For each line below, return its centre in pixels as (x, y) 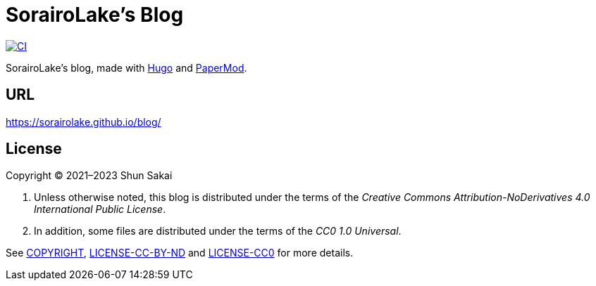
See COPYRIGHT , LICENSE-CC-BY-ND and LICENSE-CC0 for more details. (180, 253)
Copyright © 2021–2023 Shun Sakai (89, 176)
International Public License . (100, 209)
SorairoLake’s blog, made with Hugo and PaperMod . (126, 67)
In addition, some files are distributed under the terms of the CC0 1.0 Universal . (218, 231)
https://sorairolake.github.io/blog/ (83, 122)
